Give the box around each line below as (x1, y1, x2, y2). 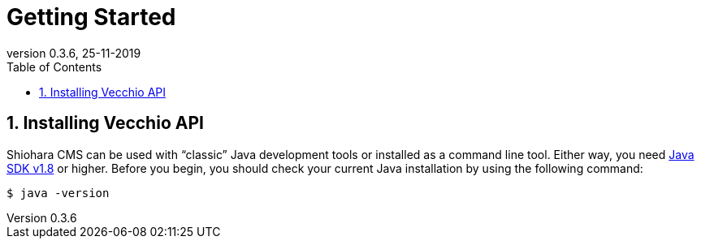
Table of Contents (6, 59, 102, 74)
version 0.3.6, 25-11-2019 (6, 45, 141, 60)
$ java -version (6, 186, 110, 200)
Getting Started (6, 3, 176, 31)
